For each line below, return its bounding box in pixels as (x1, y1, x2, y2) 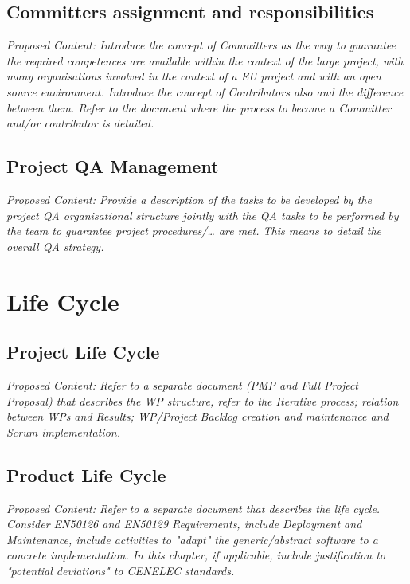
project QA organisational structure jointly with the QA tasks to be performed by (6, 206, 399, 223)
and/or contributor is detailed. (6, 115, 154, 131)
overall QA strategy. (6, 237, 104, 254)
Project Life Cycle (6, 339, 160, 364)
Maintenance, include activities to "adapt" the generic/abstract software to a (6, 531, 378, 547)
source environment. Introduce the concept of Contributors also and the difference (6, 83, 404, 100)
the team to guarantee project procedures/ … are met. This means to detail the (6, 222, 382, 239)
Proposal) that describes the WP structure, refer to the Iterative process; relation (6, 392, 399, 409)
